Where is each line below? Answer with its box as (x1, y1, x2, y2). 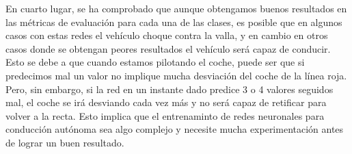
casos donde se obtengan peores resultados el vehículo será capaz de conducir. (5, 41, 331, 55)
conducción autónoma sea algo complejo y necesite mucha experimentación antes (5, 122, 344, 136)
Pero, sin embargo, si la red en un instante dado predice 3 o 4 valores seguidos (5, 81, 334, 96)
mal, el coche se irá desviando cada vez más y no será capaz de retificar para (5, 95, 327, 110)
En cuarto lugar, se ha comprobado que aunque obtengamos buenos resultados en (5, 1, 347, 15)
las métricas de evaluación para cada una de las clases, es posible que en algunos (5, 14, 342, 29)
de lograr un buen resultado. (5, 135, 124, 149)
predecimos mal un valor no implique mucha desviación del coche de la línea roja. (5, 68, 347, 82)
